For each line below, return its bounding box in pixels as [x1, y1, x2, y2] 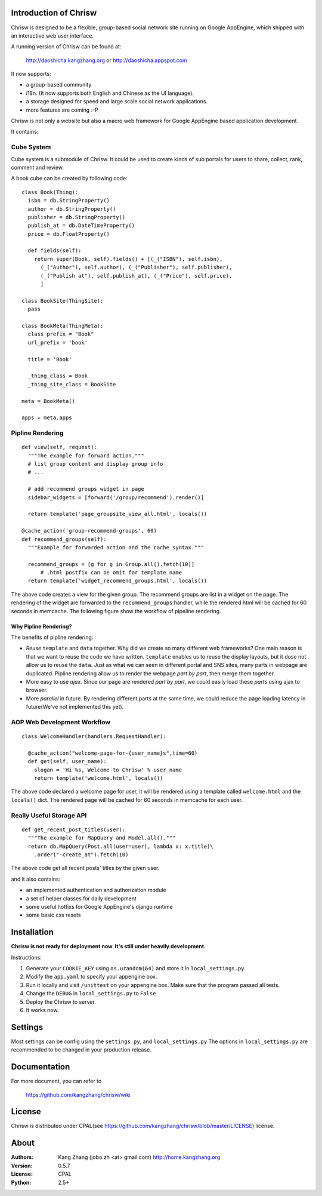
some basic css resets [26, 911, 81, 919]
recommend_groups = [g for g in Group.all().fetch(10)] [27, 561, 195, 567]
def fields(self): [27, 247, 82, 254]
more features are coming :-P [26, 106, 98, 113]
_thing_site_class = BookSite [27, 381, 116, 388]
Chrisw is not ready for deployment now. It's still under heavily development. [11, 943, 206, 950]
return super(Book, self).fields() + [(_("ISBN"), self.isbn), [33, 256, 223, 262]
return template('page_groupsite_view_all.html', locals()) [27, 511, 208, 518]
